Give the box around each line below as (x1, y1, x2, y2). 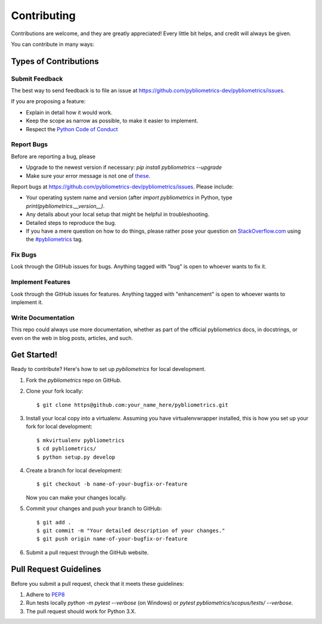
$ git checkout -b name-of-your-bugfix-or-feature (36, 481, 188, 487)
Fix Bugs (11, 251, 37, 259)
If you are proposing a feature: (11, 98, 86, 105)
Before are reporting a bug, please (11, 153, 95, 160)
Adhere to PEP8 (26, 591, 65, 598)
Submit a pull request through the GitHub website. (26, 549, 149, 556)
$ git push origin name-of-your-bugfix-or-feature (36, 536, 188, 542)
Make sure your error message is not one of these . (26, 172, 151, 179)
